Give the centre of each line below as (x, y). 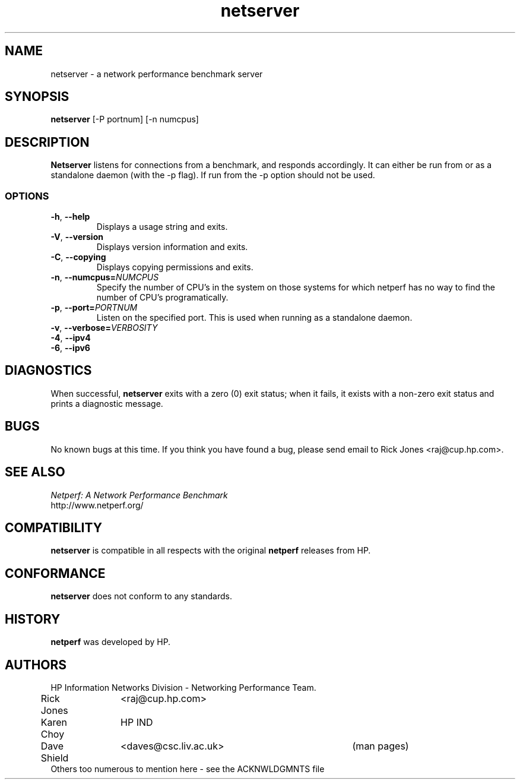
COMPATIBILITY (53, 527)
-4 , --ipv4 (71, 338)
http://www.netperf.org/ (97, 505)
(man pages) (381, 746)
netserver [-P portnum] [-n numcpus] (125, 119)
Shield (55, 758)
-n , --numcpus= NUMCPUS (105, 277)
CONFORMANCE (55, 573)
